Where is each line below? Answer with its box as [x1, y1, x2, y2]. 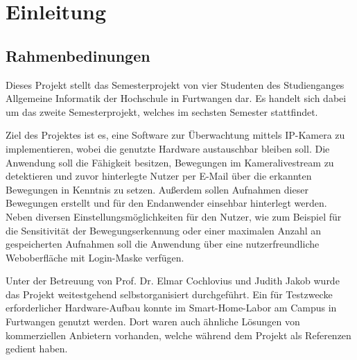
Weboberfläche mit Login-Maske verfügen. [6, 250, 184, 264]
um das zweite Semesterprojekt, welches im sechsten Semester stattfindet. [6, 104, 318, 119]
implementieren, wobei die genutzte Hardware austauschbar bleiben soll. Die [6, 141, 330, 155]
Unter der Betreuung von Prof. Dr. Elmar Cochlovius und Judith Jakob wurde [6, 273, 340, 288]
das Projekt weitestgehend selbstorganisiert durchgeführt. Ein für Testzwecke [6, 286, 333, 301]
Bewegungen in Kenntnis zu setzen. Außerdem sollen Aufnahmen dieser [6, 182, 308, 196]
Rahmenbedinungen [6, 44, 150, 66]
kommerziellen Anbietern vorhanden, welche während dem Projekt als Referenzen [6, 327, 351, 342]
